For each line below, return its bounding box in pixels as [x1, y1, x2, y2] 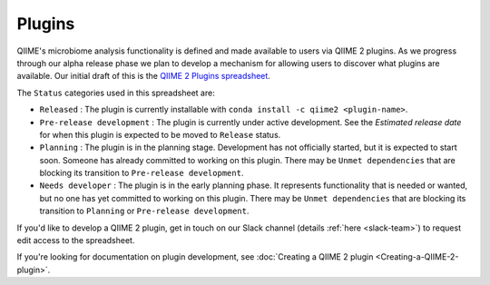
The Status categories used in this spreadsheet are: [16, 87, 215, 98]
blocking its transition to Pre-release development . [39, 168, 244, 179]
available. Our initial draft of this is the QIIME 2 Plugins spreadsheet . [16, 71, 271, 82]
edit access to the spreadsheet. [16, 235, 135, 246]
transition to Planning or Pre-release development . [39, 205, 250, 217]
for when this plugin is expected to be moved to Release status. [39, 129, 281, 140]
